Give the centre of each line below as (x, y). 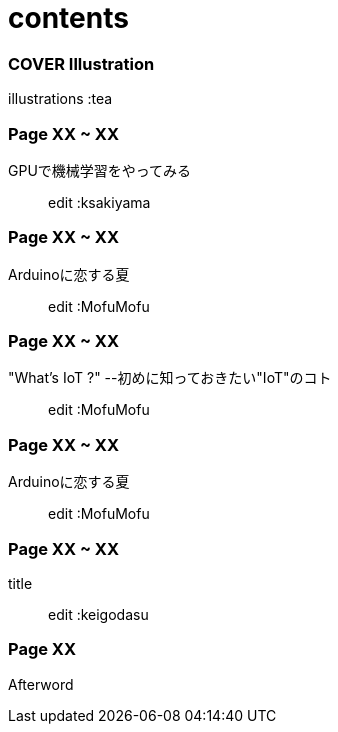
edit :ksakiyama (99, 202)
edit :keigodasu (98, 614)
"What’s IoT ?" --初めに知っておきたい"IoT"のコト (170, 378)
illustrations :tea (60, 99)
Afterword (41, 684)
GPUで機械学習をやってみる (100, 170)
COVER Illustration (81, 63)
